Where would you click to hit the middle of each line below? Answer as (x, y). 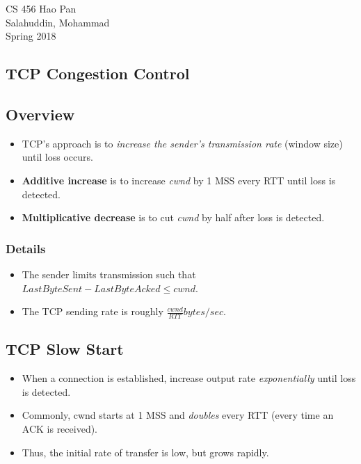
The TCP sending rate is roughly (93, 311)
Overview (40, 114)
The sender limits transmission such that (109, 274)
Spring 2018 (31, 36)
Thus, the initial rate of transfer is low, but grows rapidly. (145, 452)
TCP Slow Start (65, 349)
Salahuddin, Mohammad (58, 22)
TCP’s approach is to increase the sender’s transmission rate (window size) (182, 143)
